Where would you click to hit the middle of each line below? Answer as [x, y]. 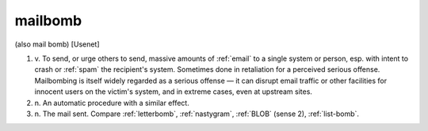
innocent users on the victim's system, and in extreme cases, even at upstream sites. [174, 92]
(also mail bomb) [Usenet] [57, 44]
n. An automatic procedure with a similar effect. [112, 103]
